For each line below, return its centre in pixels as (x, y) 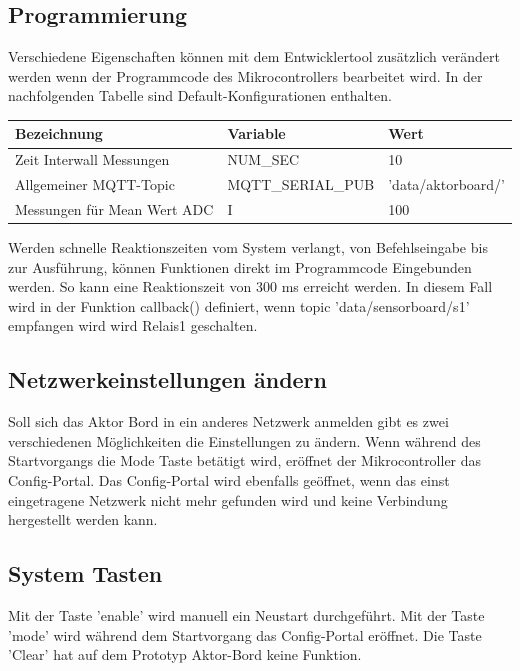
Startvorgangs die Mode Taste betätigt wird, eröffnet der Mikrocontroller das (245, 460)
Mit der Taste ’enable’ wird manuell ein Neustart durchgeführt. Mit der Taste (246, 615)
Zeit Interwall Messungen (92, 159)
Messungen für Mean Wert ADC (114, 209)
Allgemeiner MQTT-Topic (95, 184)
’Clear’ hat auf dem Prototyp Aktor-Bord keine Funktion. (185, 654)
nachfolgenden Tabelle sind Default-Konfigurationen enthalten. (200, 95)
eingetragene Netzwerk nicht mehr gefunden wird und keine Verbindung (228, 499)
